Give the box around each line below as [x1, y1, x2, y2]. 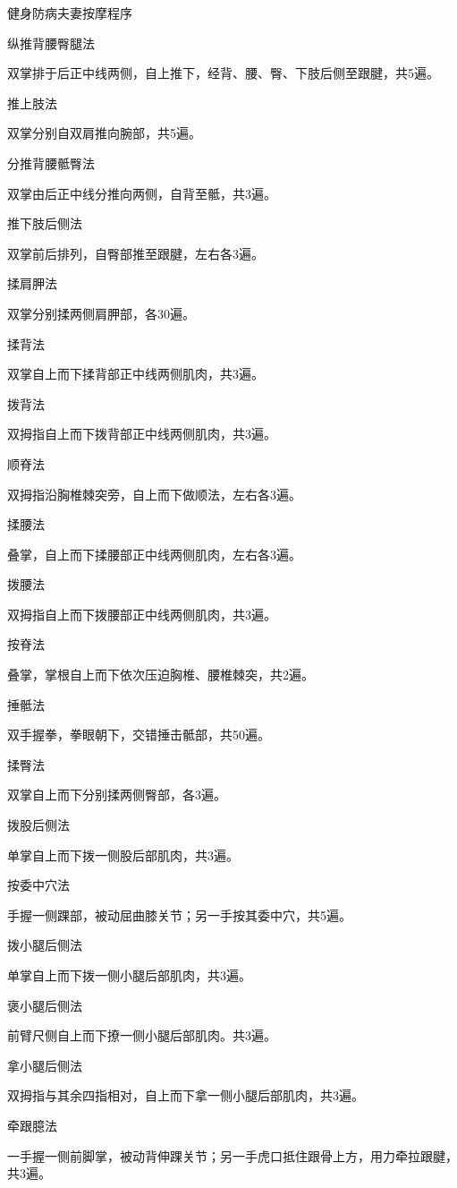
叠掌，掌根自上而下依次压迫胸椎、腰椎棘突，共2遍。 [7, 665, 314, 684]
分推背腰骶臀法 [7, 153, 95, 172]
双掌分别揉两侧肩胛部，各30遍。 [7, 303, 195, 322]
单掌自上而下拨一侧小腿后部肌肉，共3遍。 [7, 966, 251, 984]
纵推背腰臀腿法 [7, 33, 95, 52]
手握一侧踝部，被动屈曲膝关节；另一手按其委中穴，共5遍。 [7, 905, 351, 924]
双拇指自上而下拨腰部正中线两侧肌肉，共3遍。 [7, 604, 276, 623]
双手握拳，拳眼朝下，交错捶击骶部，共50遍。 [7, 725, 270, 744]
